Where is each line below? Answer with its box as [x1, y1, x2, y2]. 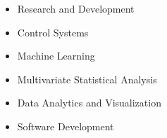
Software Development [17, 118, 114, 133]
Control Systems [17, 25, 89, 39]
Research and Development [17, 1, 135, 15]
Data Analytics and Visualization [17, 95, 161, 110]
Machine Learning [17, 48, 95, 63]
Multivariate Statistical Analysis [17, 71, 157, 86]
